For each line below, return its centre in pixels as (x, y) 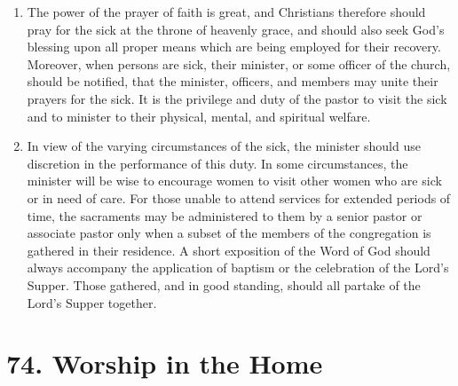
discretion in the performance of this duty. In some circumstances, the (217, 163)
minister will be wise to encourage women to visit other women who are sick (234, 181)
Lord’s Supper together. (92, 302)
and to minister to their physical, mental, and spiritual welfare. (199, 116)
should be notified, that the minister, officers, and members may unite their (233, 81)
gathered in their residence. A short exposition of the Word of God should (229, 250)
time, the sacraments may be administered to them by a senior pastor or (225, 215)
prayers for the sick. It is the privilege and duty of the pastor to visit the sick (237, 98)
